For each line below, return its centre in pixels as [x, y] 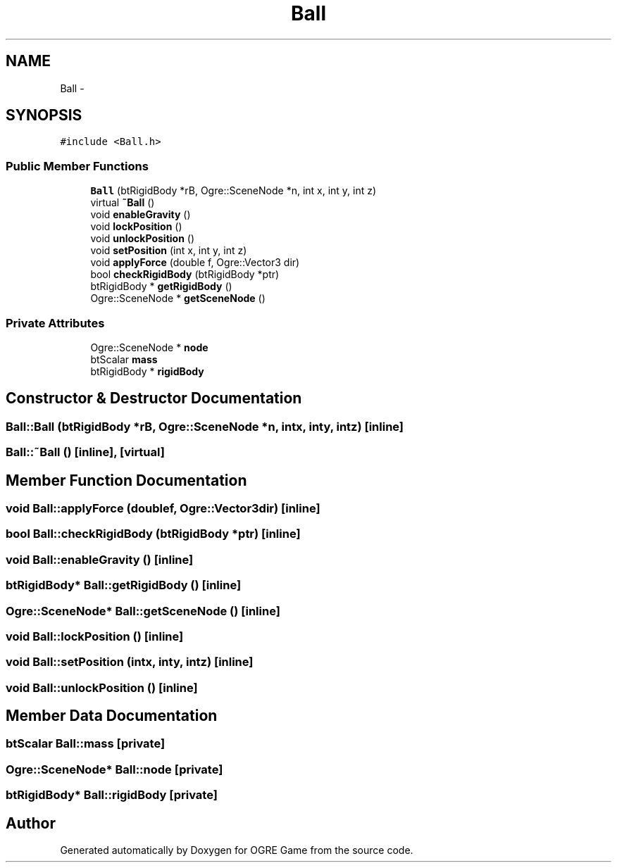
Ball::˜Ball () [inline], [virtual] [85, 452]
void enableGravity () [141, 215]
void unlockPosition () [143, 239]
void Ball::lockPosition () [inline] [95, 636]
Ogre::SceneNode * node [149, 347]
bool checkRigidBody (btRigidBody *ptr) [185, 275]
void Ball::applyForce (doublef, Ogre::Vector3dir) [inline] [163, 508]
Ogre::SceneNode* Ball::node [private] [114, 769]
